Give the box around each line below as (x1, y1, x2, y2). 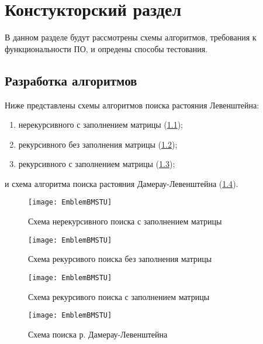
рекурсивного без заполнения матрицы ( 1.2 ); (18, 138, 178, 150)
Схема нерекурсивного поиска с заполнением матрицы (28, 215, 222, 227)
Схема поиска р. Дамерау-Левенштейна (28, 328, 168, 340)
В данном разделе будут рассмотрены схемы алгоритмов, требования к (5, 31, 257, 43)
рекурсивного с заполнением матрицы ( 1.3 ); (18, 158, 175, 170)
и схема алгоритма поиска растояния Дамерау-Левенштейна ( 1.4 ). (5, 177, 238, 189)
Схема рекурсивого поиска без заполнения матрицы (28, 253, 212, 265)
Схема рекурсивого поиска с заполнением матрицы (28, 290, 210, 302)
